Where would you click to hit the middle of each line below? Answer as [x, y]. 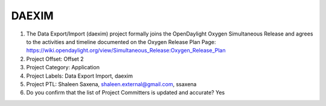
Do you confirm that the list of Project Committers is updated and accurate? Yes [126, 93]
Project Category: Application [63, 67]
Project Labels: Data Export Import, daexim [79, 76]
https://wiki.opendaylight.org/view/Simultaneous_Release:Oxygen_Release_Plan [126, 51]
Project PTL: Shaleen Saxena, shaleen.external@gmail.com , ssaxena [111, 84]
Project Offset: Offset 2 [55, 59]
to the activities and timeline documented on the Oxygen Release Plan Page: [121, 42]
